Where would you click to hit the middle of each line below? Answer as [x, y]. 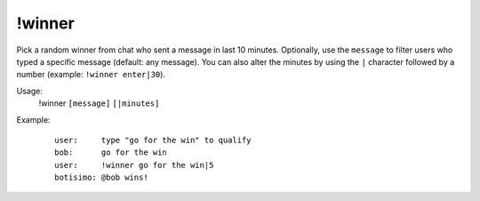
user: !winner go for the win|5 [134, 165]
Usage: [30, 91]
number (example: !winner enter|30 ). [91, 75]
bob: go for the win [111, 153]
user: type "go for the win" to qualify [153, 140]
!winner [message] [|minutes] [99, 103]
